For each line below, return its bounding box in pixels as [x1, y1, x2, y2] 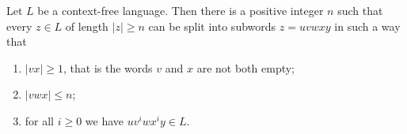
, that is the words [63, 59, 153, 76]
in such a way [334, 17, 401, 34]
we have [85, 112, 124, 128]
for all [25, 112, 55, 128]
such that [337, 2, 383, 18]
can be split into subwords [148, 17, 276, 34]
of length [65, 17, 108, 34]
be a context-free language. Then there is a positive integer [37, 2, 324, 18]
